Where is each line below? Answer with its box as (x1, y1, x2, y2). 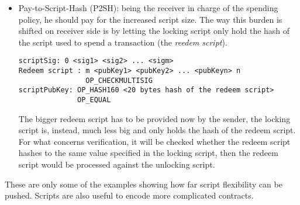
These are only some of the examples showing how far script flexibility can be (5, 178, 282, 190)
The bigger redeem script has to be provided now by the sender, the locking (18, 112, 291, 124)
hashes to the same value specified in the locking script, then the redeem (18, 147, 278, 159)
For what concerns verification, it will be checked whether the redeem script (18, 135, 291, 147)
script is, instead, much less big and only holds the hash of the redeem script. (18, 124, 296, 136)
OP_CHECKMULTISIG (85, 76, 153, 85)
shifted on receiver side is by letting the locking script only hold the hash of (18, 25, 290, 37)
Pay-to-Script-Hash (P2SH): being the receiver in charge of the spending (18, 2, 278, 13)
